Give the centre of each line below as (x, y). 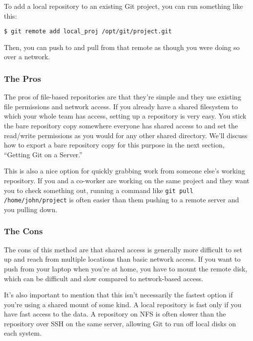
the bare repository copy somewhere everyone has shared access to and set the (121, 126)
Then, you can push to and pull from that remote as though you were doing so (122, 47)
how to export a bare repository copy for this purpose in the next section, (114, 145)
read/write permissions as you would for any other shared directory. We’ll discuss (126, 135)
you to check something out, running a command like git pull (99, 190)
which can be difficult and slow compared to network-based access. (104, 278)
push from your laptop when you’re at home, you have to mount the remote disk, (126, 268)
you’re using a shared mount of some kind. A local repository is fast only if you (123, 304)
